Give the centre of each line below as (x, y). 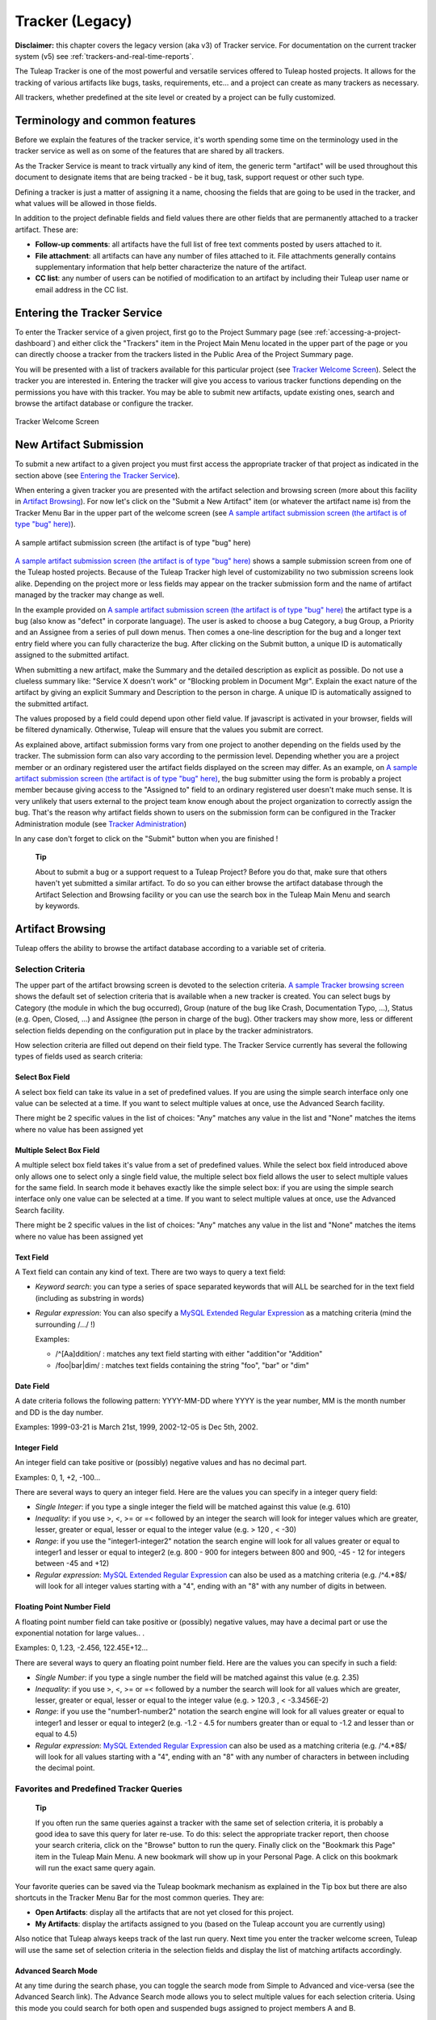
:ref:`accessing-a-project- (358, 332)
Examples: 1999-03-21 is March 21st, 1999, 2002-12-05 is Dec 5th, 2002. (136, 1427)
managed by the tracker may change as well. (90, 595)
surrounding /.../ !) (65, 1324)
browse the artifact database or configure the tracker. (104, 403)
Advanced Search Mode (57, 1971)
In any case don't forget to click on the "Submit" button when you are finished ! (147, 838)
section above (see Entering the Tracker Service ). (98, 475)
